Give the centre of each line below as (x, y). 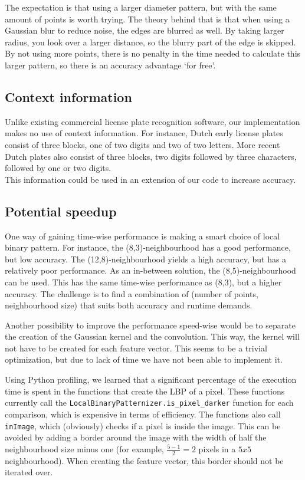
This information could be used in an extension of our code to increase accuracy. (150, 179)
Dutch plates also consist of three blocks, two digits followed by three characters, (151, 156)
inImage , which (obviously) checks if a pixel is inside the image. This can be (143, 425)
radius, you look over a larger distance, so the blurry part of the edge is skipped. (150, 42)
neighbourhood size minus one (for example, (84, 448)
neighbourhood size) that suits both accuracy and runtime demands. (129, 305)
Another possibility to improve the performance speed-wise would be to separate (150, 325)
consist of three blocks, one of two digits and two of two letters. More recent (142, 144)
